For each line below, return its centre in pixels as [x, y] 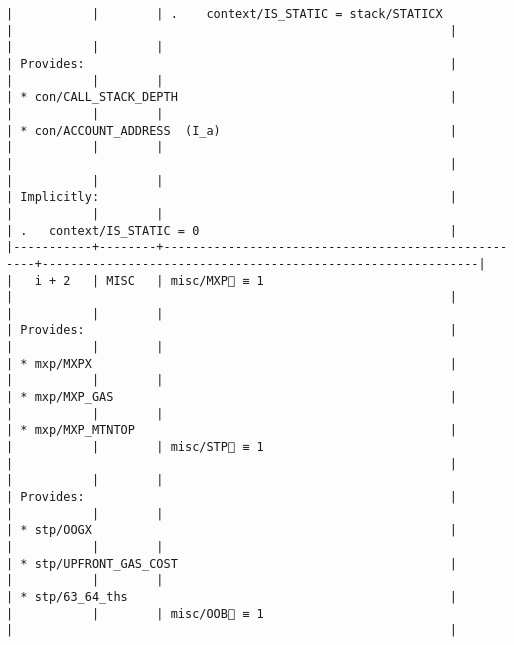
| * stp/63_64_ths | [232, 596]
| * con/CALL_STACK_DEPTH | [232, 97]
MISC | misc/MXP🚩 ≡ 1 [185, 280]
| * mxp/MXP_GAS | [232, 397]
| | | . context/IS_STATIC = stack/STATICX [224, 14]
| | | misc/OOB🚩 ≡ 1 [135, 613]
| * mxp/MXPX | [232, 363]
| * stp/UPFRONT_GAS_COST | [232, 563]
